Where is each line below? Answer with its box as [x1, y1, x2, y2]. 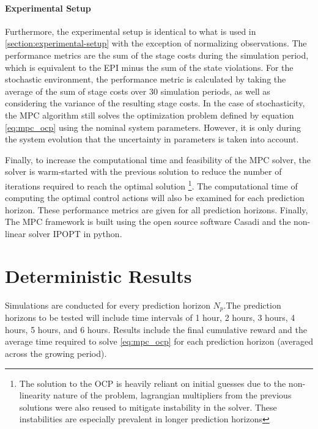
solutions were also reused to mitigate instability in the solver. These [19, 400, 277, 413]
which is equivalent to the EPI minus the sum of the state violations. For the [5, 61, 294, 73]
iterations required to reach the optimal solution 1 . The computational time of [5, 177, 298, 192]
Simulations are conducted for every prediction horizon [5, 298, 210, 311]
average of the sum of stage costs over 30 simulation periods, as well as [5, 84, 270, 97]
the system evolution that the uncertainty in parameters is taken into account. [5, 133, 299, 145]
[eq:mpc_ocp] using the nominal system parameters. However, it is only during [5, 120, 301, 133]
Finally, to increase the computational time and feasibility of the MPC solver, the [5, 153, 311, 166]
